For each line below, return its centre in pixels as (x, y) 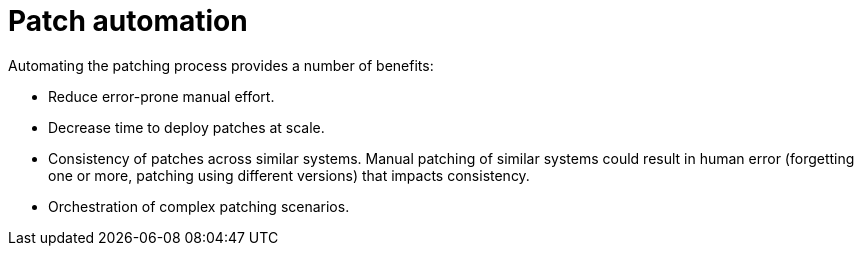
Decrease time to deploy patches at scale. (186, 127)
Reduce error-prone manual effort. (161, 96)
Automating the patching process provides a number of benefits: (221, 65)
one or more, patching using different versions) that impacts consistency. (289, 175)
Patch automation (128, 21)
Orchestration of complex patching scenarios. (199, 206)
